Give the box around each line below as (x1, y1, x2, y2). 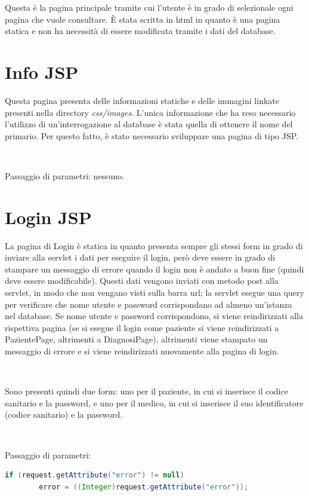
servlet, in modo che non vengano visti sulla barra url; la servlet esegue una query (5, 286, 304, 298)
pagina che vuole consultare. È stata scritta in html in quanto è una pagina (5, 13, 280, 25)
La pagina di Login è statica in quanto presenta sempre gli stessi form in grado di (5, 239, 303, 252)
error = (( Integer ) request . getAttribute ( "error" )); (39, 482, 249, 491)
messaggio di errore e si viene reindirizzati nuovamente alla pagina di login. (5, 344, 279, 357)
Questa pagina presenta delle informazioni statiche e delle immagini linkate (5, 94, 279, 106)
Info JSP (5, 59, 79, 84)
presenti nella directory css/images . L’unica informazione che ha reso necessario (5, 106, 296, 118)
